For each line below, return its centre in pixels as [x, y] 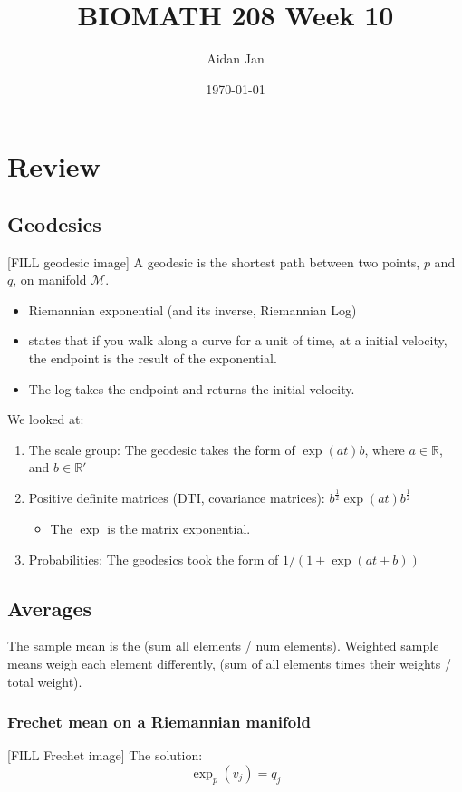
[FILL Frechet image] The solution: [105, 755]
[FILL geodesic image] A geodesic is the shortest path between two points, [214, 261]
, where [385, 449]
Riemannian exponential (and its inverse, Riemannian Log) [192, 309]
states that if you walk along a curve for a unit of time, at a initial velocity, [238, 340]
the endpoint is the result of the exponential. [153, 358]
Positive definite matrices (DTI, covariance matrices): [177, 498]
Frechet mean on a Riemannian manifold [159, 722]
